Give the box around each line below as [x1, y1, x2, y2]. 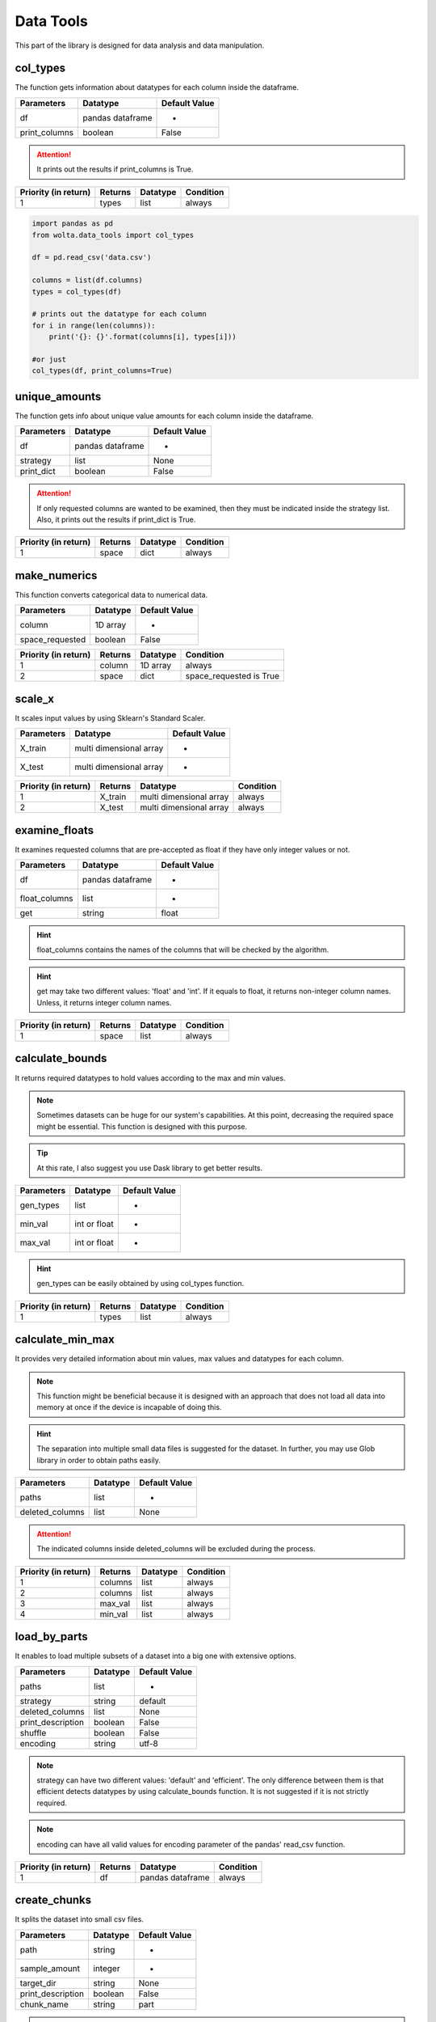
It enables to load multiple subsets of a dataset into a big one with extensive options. [15, 1651, 296, 1661]
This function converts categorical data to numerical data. [15, 590, 208, 599]
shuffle [19, 1727, 47, 1738]
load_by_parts [15, 1630, 88, 1643]
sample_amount [19, 1962, 81, 1973]
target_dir [19, 1978, 57, 1989]
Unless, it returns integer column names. [36, 997, 172, 1007]
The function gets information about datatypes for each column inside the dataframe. [15, 82, 299, 92]
